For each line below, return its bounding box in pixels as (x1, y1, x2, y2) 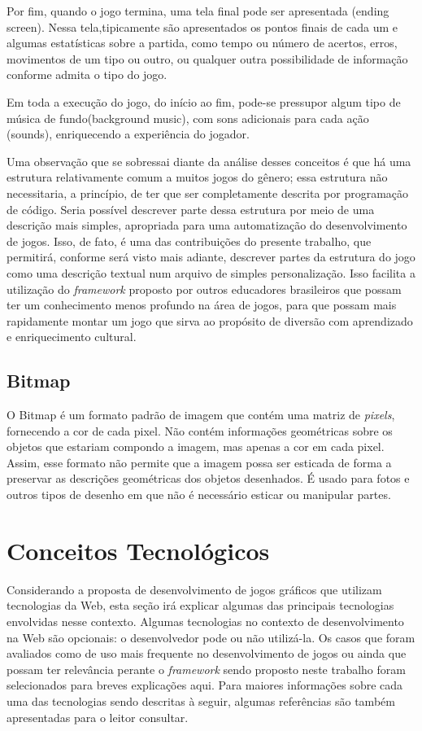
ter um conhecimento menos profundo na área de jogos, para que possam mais (7, 296, 397, 313)
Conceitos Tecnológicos (7, 533, 270, 567)
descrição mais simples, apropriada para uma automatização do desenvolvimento (7, 217, 407, 234)
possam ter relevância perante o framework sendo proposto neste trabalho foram (7, 660, 406, 677)
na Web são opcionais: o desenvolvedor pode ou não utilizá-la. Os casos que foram (7, 628, 415, 646)
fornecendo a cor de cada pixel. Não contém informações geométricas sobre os (7, 422, 393, 439)
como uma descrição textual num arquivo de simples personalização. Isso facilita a (7, 264, 415, 281)
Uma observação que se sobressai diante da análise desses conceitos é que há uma (7, 152, 411, 169)
